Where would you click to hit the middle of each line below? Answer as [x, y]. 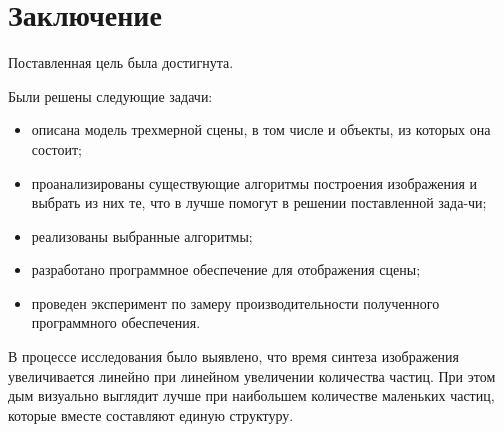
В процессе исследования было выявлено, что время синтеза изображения [234, 356]
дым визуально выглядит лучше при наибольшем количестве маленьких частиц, [251, 395]
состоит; [57, 148]
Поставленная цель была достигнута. [121, 62]
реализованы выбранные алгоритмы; [142, 235]
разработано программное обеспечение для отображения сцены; [226, 269]
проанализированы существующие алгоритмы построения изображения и [254, 182]
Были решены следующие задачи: [110, 95]
